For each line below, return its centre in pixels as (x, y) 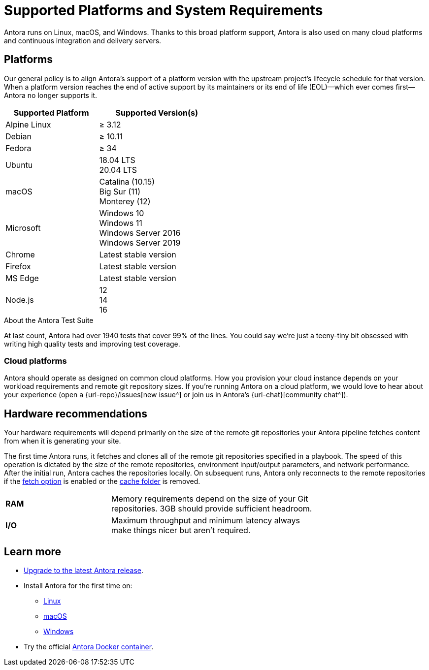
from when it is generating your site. (63, 441)
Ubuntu (19, 165)
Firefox (18, 266)
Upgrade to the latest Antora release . (84, 571)
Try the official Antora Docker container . (89, 647)
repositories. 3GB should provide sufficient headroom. (212, 509)
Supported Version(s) (157, 112)
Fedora (18, 148)
